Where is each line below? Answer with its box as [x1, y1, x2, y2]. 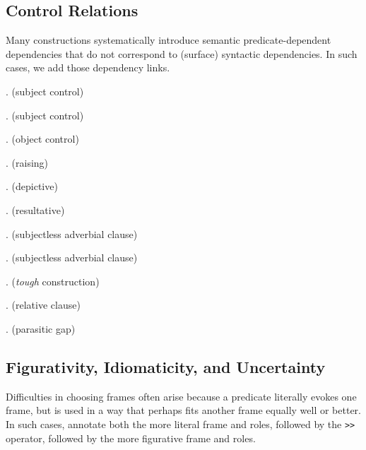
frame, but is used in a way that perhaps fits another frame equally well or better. [6, 403, 361, 418]
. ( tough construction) [6, 273, 100, 288]
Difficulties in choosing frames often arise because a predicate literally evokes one [6, 389, 357, 403]
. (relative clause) [6, 297, 81, 312]
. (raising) [6, 155, 49, 170]
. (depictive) [6, 179, 58, 194]
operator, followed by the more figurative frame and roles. [6, 430, 256, 445]
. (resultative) [6, 202, 65, 217]
